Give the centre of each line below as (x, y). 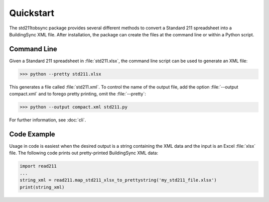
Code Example (32, 134)
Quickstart (32, 13)
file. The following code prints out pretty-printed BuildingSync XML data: (84, 153)
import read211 (38, 166)
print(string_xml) (42, 187)
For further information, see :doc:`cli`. (48, 120)
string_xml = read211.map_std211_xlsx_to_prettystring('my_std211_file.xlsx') (118, 180)
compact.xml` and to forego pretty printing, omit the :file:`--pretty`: (78, 94)
